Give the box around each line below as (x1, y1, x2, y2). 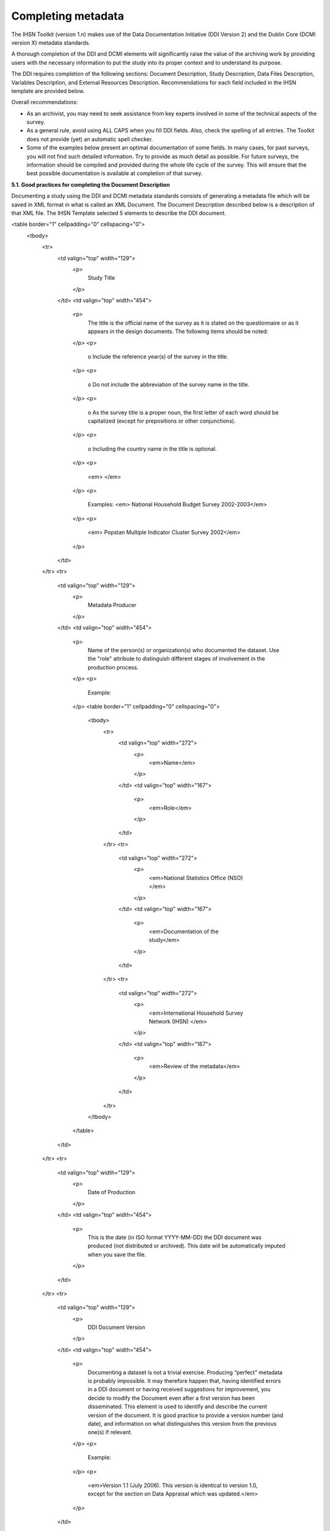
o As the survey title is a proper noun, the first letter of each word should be (87, 408, 279, 416)
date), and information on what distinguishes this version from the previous (87, 1420, 277, 1427)
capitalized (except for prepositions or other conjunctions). (87, 417, 236, 424)
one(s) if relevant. (87, 1429, 133, 1436)
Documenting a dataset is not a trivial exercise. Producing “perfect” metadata (87, 1369, 283, 1376)
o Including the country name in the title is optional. (87, 445, 217, 453)
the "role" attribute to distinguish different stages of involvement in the (87, 655, 265, 663)
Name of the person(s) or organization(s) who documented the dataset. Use (87, 647, 279, 654)
